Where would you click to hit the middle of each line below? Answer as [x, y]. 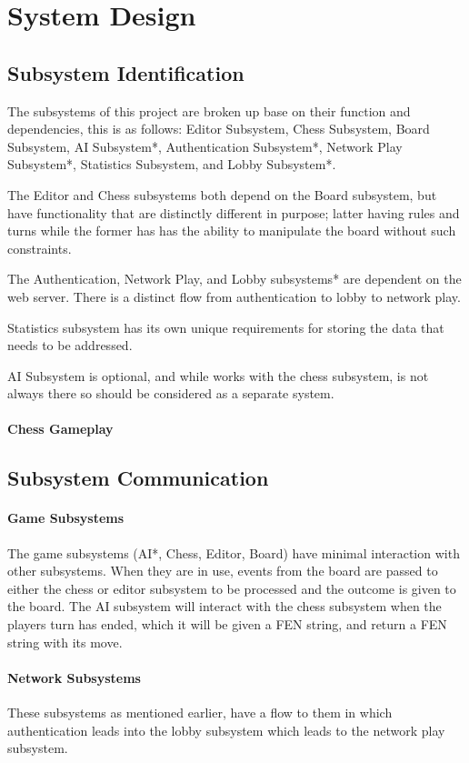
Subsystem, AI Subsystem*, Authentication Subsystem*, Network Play [205, 146]
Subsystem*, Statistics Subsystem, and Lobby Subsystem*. [172, 164]
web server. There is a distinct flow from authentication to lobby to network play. [234, 296]
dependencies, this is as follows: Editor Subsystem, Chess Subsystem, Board [219, 129]
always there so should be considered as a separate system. [171, 393]
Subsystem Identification [126, 72]
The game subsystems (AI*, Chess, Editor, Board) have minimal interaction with [234, 552]
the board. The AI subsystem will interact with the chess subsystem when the [225, 606]
